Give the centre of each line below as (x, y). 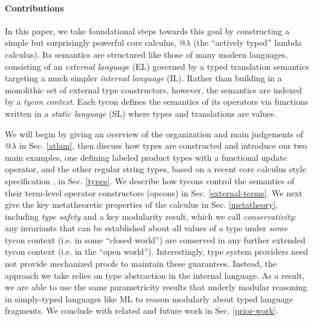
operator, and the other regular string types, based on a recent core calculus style (155, 169)
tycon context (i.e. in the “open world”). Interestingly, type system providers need (157, 251)
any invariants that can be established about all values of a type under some (146, 228)
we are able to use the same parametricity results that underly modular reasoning (156, 287)
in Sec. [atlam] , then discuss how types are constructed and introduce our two (163, 145)
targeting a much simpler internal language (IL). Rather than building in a (143, 78)
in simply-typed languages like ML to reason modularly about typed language (149, 298)
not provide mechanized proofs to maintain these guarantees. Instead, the (141, 263)
